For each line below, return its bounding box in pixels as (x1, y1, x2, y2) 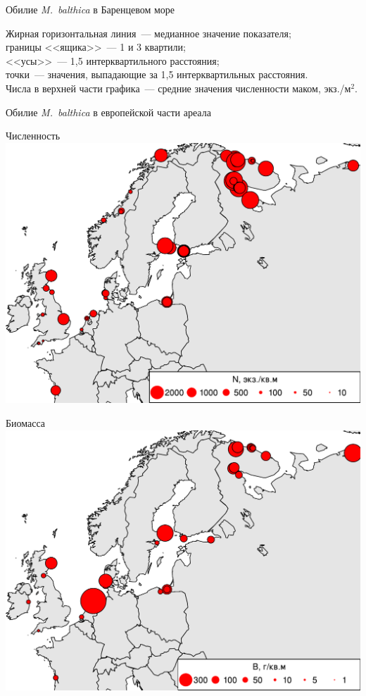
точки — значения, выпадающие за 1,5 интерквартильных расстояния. (6, 67, 308, 82)
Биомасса (6, 415, 46, 430)
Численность (6, 128, 61, 143)
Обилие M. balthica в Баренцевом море (6, 2, 175, 16)
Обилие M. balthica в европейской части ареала (6, 104, 211, 119)
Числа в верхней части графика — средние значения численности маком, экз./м (6, 80, 351, 95)
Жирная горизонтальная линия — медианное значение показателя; (6, 25, 291, 40)
